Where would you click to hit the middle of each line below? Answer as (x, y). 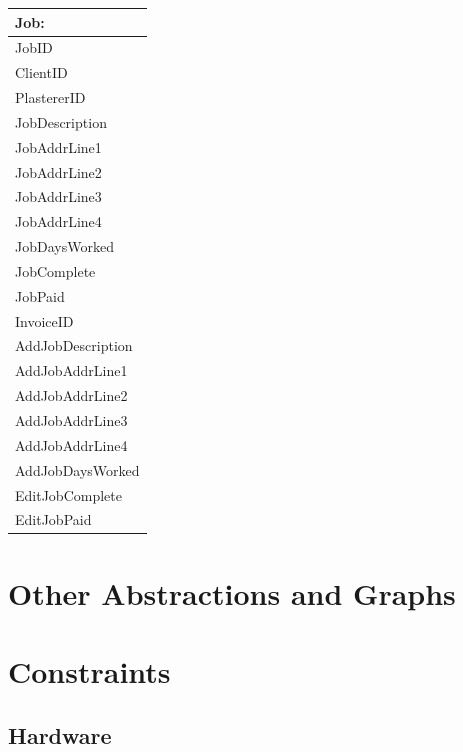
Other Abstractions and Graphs (232, 592)
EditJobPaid (53, 519)
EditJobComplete (68, 494)
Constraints (89, 671)
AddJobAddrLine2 (71, 395)
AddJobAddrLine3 (71, 420)
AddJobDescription (74, 345)
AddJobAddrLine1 (71, 370)
